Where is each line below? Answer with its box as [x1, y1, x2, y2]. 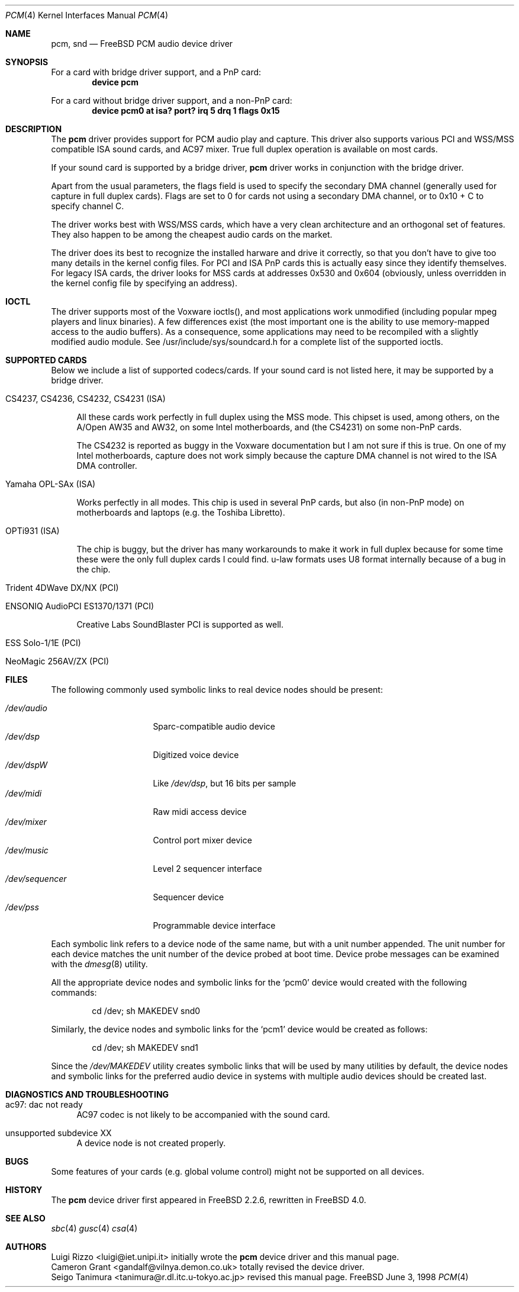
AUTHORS [5, 1242, 47, 1252]
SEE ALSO [5, 1213, 46, 1223]
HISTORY [5, 1185, 43, 1195]
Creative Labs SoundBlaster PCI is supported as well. [76, 619, 284, 629]
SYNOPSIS [5, 57, 49, 67]
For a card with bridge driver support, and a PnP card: [51, 67, 262, 77]
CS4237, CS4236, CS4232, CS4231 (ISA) [5, 394, 166, 404]
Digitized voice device [153, 750, 239, 760]
